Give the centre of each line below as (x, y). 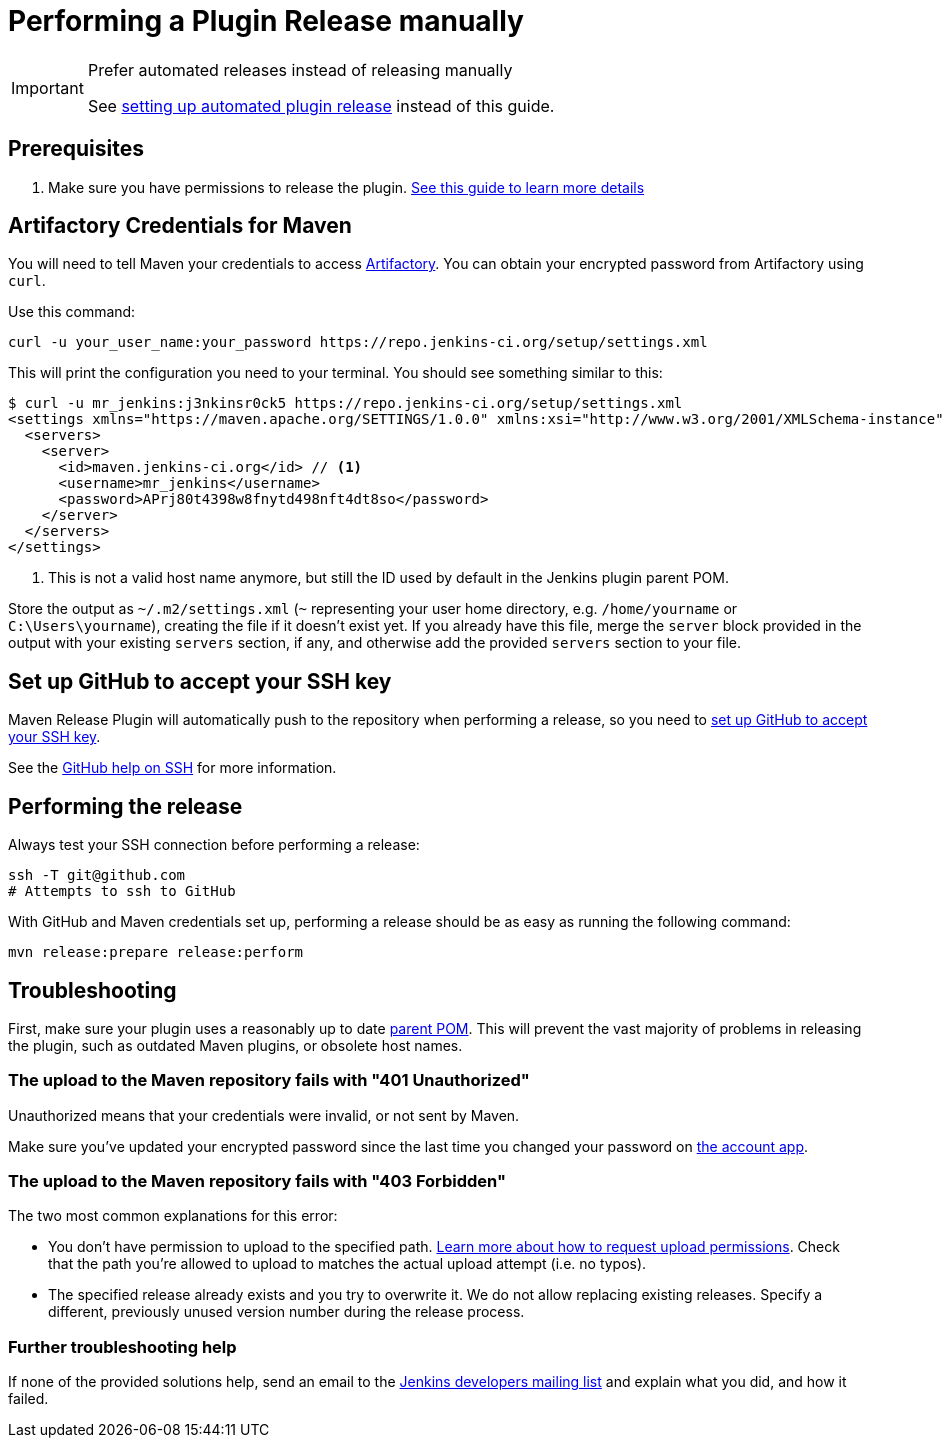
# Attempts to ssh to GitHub (122, 891)
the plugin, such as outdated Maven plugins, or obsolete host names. (235, 1045)
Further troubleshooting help (122, 1346)
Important (47, 87)
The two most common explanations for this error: (173, 1216)
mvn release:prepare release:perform (156, 952)
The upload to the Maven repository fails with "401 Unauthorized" (269, 1080)
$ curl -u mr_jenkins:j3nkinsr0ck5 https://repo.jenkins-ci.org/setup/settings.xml (345, 403)
